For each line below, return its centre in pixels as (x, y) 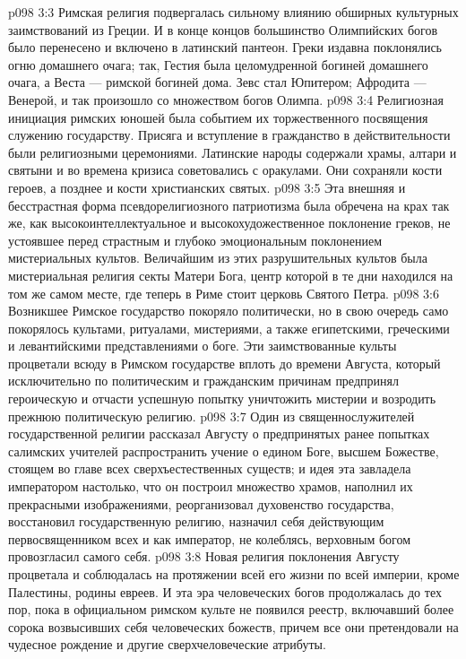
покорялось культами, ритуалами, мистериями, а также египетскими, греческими (229, 328)
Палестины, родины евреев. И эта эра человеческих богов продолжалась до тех (225, 591)
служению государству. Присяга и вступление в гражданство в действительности (229, 135)
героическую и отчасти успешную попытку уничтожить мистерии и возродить (222, 399)
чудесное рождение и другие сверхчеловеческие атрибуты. (167, 644)
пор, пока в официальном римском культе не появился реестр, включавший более (231, 609)
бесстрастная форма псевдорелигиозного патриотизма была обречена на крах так (229, 205)
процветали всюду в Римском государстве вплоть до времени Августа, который (224, 363)
